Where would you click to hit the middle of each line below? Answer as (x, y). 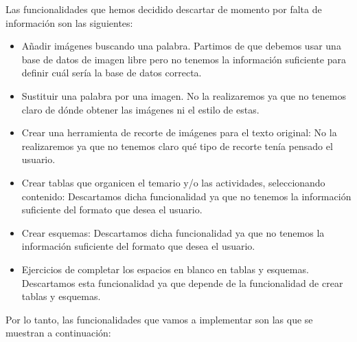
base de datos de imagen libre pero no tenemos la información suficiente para (184, 59)
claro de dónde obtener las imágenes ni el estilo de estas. (140, 109)
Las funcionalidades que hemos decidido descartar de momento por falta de (164, 9)
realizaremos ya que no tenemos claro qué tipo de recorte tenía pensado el (177, 146)
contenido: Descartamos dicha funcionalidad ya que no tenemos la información (186, 196)
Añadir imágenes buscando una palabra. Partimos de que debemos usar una (181, 46)
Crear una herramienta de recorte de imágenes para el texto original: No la (179, 132)
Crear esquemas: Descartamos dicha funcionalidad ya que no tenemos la (173, 232)
